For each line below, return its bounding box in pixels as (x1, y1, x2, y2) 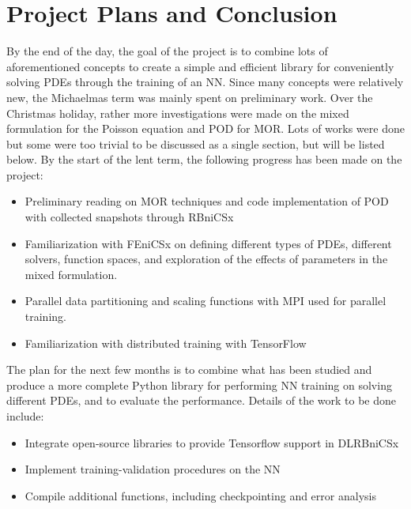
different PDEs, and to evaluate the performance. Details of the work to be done (6, 392, 397, 409)
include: (6, 408, 44, 424)
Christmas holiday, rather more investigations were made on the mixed (6, 104, 349, 121)
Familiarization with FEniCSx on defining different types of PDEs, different (25, 235, 392, 251)
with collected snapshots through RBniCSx (25, 209, 234, 225)
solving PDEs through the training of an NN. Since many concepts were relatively (6, 74, 404, 90)
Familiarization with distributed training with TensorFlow (25, 334, 307, 351)
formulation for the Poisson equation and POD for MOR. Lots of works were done (6, 120, 405, 137)
